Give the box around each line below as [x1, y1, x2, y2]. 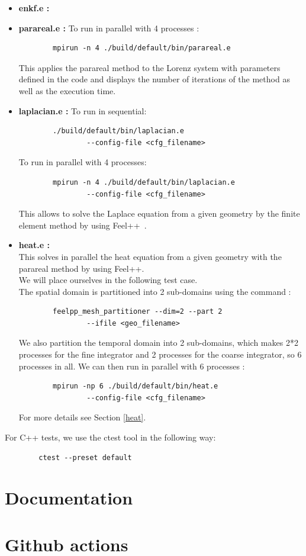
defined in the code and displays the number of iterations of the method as [18, 73, 290, 85]
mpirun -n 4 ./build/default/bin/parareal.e [53, 44, 231, 53]
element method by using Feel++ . [18, 218, 147, 231]
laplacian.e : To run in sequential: [18, 104, 147, 117]
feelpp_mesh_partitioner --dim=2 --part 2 [53, 307, 223, 316]
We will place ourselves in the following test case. [18, 274, 198, 286]
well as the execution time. [18, 84, 116, 97]
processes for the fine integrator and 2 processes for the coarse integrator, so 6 [18, 348, 302, 361]
